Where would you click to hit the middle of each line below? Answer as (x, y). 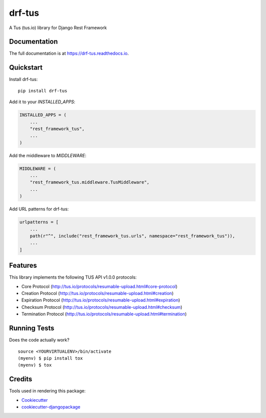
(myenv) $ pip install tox (50, 358)
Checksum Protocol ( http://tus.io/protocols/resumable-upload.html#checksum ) (102, 307)
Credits (21, 379)
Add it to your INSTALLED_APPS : (42, 102)
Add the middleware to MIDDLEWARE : (48, 155)
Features (23, 266)
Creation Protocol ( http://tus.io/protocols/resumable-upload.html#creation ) (98, 293)
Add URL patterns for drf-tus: (39, 209)
